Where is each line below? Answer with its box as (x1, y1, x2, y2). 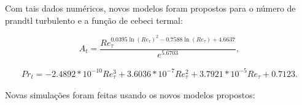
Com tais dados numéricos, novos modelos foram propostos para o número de (5, 2, 296, 14)
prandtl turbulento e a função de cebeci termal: (5, 13, 183, 26)
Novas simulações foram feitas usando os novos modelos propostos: (5, 89, 255, 101)
